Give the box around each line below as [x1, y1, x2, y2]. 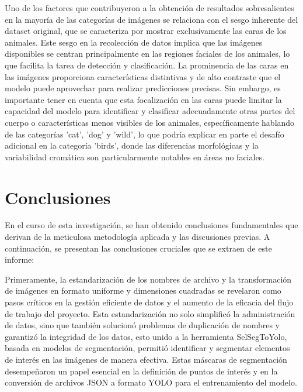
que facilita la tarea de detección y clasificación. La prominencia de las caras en [5, 59, 289, 71]
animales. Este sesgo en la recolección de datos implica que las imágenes [5, 36, 263, 48]
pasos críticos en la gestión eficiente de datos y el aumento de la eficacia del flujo [5, 296, 294, 308]
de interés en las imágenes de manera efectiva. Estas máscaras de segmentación [5, 353, 287, 365]
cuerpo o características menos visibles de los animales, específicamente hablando [5, 116, 295, 128]
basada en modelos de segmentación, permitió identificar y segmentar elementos [5, 342, 290, 354]
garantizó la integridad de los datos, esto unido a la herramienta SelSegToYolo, [5, 330, 287, 342]
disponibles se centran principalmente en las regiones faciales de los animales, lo [5, 47, 290, 60]
